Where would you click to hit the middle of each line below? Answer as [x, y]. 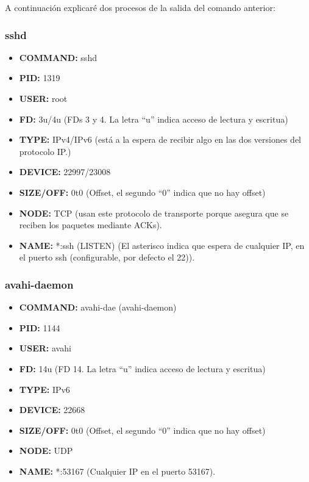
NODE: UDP [46, 451]
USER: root [43, 98]
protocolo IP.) [45, 151]
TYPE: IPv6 [44, 389]
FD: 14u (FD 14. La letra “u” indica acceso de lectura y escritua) [142, 368]
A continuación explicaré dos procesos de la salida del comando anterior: [140, 7]
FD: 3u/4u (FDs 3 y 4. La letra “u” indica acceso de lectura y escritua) [154, 119]
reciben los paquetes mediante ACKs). [91, 225]
